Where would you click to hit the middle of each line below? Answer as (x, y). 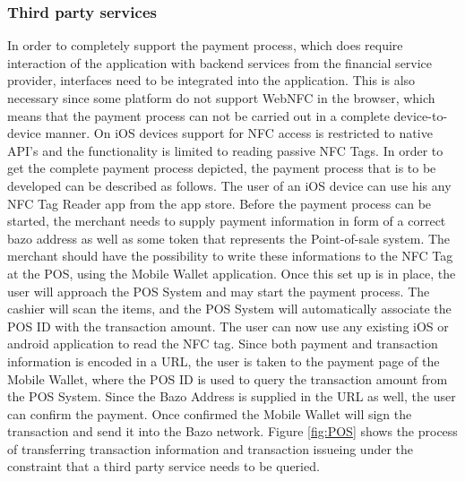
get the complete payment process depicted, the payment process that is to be (222, 168)
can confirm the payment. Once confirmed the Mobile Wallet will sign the (210, 413)
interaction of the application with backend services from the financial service (220, 62)
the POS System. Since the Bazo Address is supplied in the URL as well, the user (232, 396)
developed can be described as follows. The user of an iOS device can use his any (229, 185)
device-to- (421, 115)
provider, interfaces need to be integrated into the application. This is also (211, 80)
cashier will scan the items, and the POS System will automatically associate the (229, 309)
